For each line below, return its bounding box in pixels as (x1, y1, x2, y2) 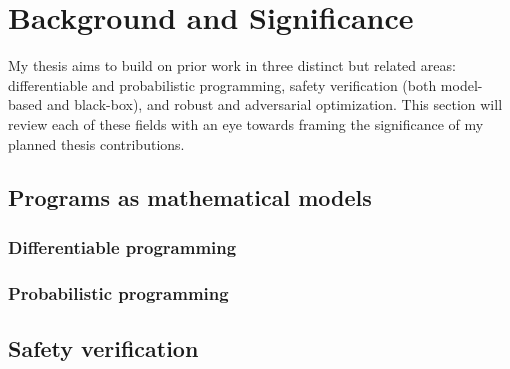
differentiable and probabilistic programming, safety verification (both (8, 74, 437, 95)
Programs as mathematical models (8, 182, 372, 213)
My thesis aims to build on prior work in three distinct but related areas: (8, 55, 456, 76)
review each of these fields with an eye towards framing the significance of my (8, 113, 484, 134)
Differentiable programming (8, 234, 237, 259)
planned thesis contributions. (8, 133, 185, 154)
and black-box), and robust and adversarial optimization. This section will (46, 94, 503, 115)
